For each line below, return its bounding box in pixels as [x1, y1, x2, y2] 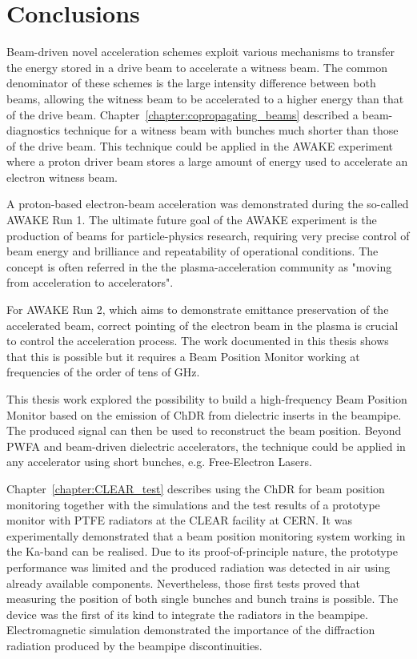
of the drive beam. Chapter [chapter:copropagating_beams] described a [6, 106, 359, 123]
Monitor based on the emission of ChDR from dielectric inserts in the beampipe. [6, 406, 402, 423]
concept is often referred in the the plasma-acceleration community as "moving [6, 258, 392, 275]
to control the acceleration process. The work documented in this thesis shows [6, 332, 389, 349]
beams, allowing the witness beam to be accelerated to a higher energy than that [6, 90, 404, 106]
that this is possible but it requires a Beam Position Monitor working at [6, 348, 360, 364]
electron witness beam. [6, 168, 118, 185]
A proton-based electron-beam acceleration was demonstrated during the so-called [6, 195, 409, 212]
